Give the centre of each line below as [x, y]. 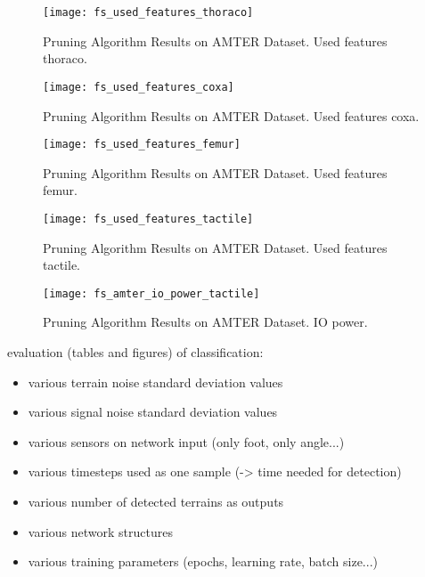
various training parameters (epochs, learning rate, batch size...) [203, 561]
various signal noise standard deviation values [153, 412]
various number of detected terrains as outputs [156, 501]
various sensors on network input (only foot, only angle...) [186, 441]
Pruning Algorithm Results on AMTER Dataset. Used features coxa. [231, 115]
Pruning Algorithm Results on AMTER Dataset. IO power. [205, 322]
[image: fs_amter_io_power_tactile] [151, 293]
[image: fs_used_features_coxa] [139, 87]
